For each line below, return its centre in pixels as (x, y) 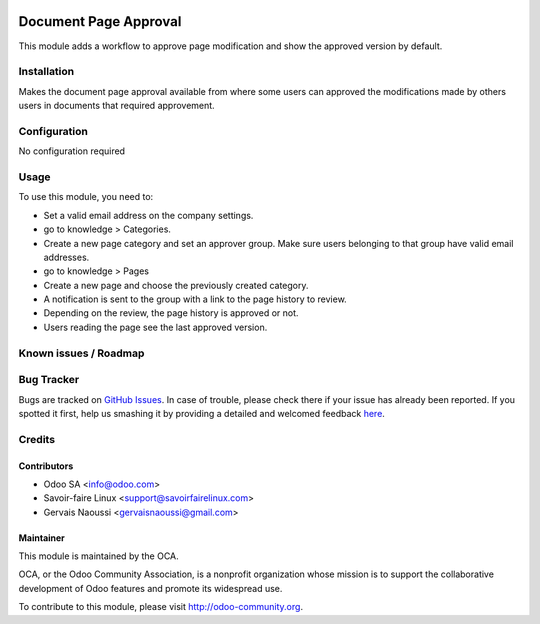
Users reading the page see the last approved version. (155, 327)
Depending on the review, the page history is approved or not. (171, 313)
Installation (46, 72)
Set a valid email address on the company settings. (148, 215)
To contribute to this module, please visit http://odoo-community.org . (161, 607)
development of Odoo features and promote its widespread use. (150, 588)
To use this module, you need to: (86, 197)
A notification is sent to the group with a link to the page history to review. (195, 299)
